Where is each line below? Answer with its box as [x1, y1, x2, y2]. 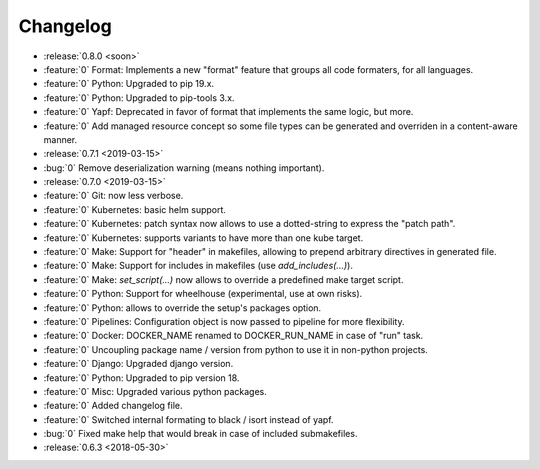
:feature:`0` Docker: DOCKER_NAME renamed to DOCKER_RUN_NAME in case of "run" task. [43, 330, 424, 342]
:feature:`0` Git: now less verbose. [43, 190, 184, 202]
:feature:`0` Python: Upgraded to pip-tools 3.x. [43, 91, 235, 104]
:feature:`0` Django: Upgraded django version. [43, 358, 234, 370]
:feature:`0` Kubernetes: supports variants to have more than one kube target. [43, 231, 364, 244]
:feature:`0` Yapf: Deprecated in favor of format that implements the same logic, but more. [43, 106, 414, 118]
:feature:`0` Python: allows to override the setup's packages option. [43, 301, 322, 314]
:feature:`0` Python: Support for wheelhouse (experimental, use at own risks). [43, 288, 363, 300]
